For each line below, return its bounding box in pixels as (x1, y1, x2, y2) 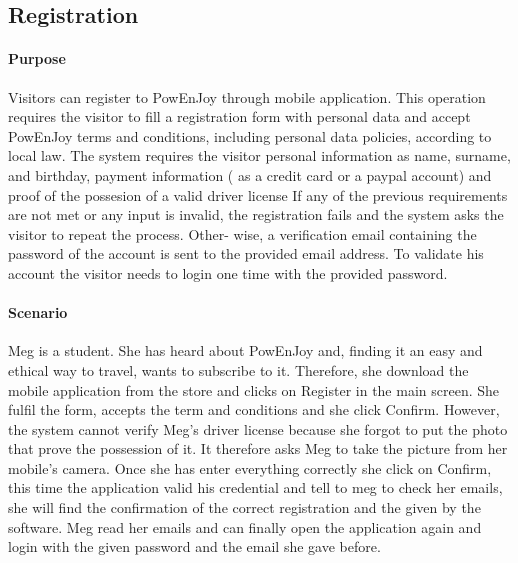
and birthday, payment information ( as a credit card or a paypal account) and (8, 164, 492, 185)
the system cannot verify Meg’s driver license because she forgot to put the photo (8, 418, 508, 439)
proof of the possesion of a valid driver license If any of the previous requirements (8, 184, 508, 205)
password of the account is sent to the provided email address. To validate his (8, 243, 484, 264)
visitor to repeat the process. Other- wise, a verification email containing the (8, 223, 477, 244)
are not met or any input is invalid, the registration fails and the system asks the (8, 204, 504, 225)
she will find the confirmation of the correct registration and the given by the (8, 497, 481, 518)
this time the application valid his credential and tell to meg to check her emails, (8, 477, 503, 498)
